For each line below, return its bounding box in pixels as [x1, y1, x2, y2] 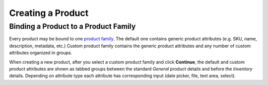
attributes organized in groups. [9, 50, 72, 56]
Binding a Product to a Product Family [9, 22, 136, 31]
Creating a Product [9, 7, 89, 18]
